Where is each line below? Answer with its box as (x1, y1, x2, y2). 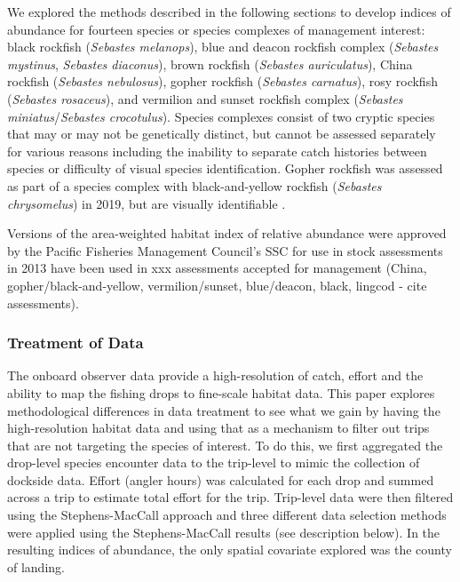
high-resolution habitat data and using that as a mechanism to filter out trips (7, 419, 430, 437)
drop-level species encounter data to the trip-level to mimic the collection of (7, 453, 420, 472)
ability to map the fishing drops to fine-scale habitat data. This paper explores (7, 383, 435, 402)
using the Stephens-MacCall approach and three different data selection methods (7, 506, 447, 524)
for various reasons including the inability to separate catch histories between (7, 141, 427, 160)
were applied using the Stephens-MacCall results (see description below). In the (7, 522, 440, 541)
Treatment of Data (7, 331, 144, 354)
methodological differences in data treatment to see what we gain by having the (7, 401, 440, 419)
